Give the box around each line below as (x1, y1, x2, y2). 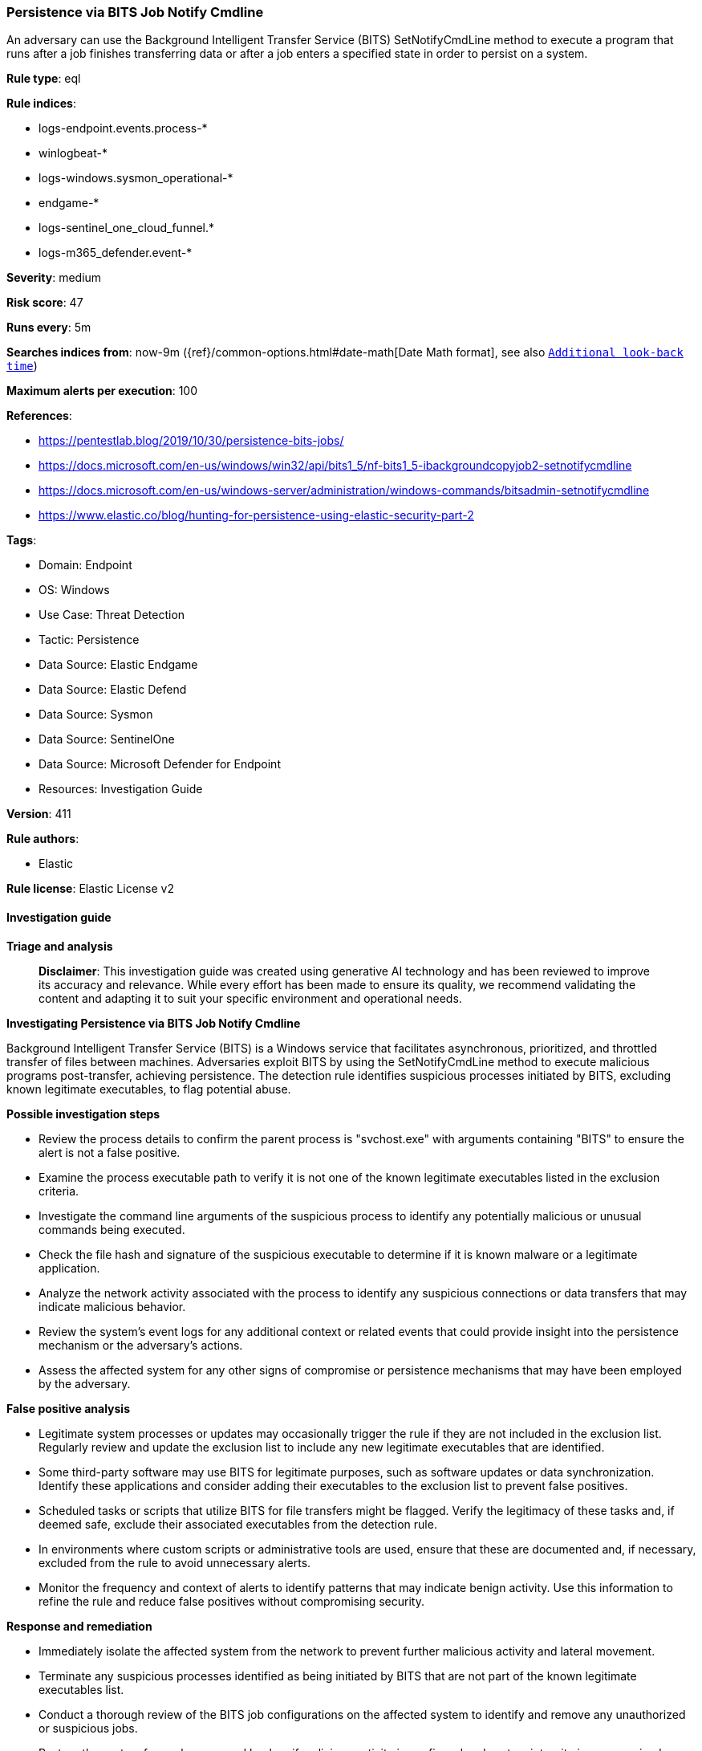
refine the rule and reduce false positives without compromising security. (39, 1594, 424, 1608)
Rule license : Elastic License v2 (6, 882, 174, 896)
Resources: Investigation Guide (39, 782, 203, 796)
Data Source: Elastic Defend (39, 682, 187, 697)
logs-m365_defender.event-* (39, 246, 193, 260)
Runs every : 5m (6, 320, 91, 335)
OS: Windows (39, 583, 110, 597)
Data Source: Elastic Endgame (39, 658, 198, 672)
